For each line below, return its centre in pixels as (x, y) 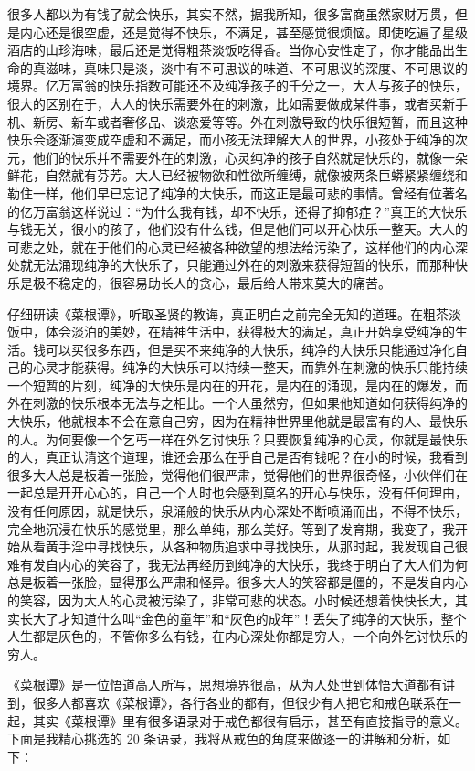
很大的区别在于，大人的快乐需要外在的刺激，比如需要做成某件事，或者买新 (231, 103)
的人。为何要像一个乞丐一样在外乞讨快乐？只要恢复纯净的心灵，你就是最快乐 (237, 439)
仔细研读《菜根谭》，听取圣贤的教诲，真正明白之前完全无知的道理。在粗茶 (228, 313)
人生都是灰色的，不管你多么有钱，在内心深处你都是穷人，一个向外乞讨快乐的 (237, 636)
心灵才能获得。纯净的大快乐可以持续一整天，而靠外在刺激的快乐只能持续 (250, 367)
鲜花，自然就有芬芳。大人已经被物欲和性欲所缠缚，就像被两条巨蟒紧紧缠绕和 (237, 175)
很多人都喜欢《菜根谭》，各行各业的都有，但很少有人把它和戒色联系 (234, 702)
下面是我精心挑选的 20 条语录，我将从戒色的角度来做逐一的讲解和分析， (223, 739)
